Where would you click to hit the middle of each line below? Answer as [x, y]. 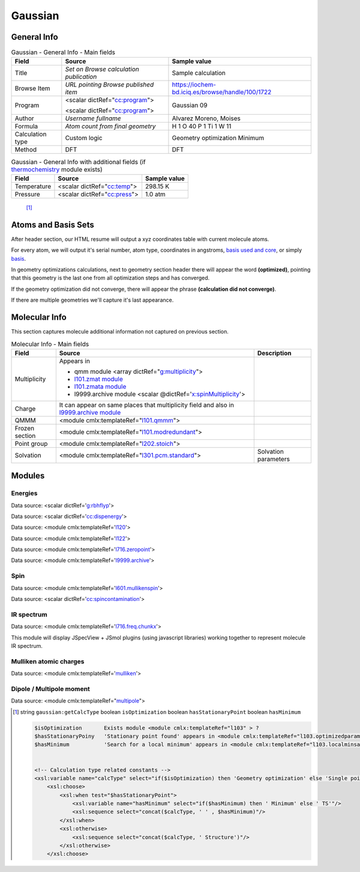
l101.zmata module [100, 386]
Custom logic [84, 138]
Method [26, 150]
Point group [31, 444]
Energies [24, 493]
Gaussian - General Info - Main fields [63, 52]
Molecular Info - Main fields [50, 344]
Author [24, 118]
